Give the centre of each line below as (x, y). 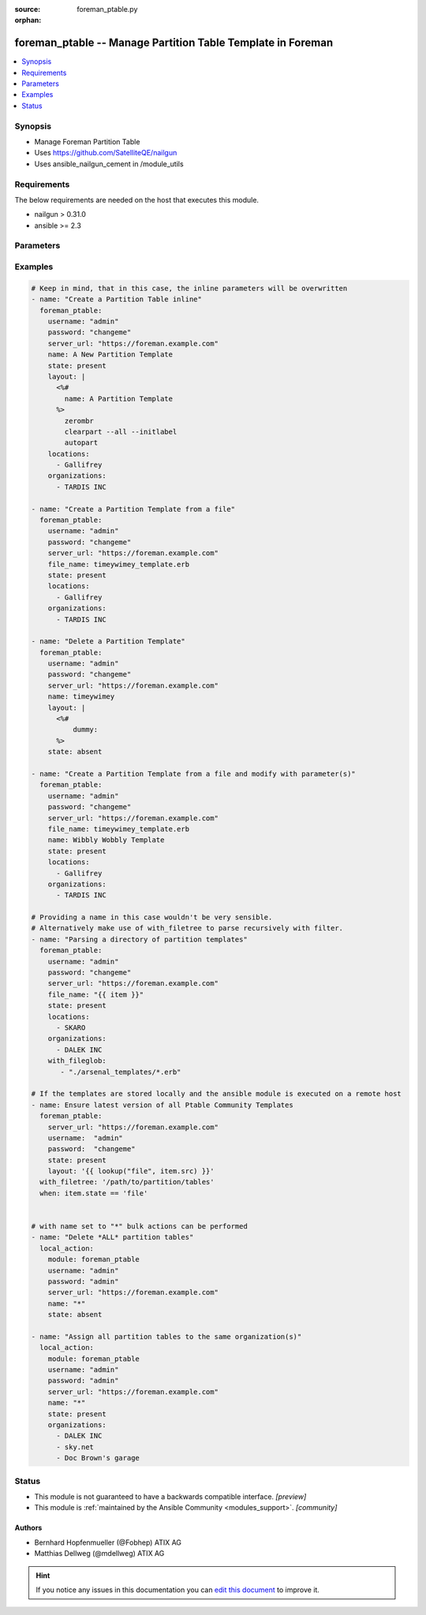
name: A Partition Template (119, 399)
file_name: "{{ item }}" (96, 994)
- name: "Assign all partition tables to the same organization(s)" (166, 1336)
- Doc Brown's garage (98, 1458)
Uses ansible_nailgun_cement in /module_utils (109, 164)
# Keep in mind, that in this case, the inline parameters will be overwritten (189, 288)
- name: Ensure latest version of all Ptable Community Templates (162, 1105)
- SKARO (71, 1028)
